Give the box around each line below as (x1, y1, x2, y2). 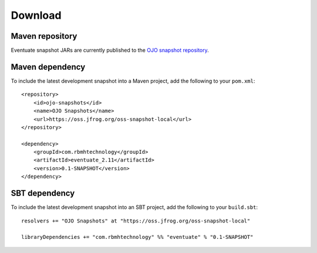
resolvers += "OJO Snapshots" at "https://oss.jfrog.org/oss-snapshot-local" (21, 217, 251, 224)
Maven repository (11, 31, 77, 41)
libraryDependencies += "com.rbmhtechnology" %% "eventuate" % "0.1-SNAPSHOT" (21, 234, 254, 241)
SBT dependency (11, 188, 75, 198)
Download (11, 9, 62, 22)
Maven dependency (11, 62, 86, 72)
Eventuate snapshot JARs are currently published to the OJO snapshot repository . (11, 47, 210, 54)
